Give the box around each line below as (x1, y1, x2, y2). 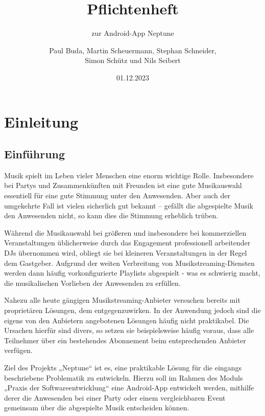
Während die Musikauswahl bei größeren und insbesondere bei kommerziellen (4, 227, 247, 238)
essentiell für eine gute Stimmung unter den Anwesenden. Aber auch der (4, 190, 230, 201)
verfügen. (4, 345, 33, 356)
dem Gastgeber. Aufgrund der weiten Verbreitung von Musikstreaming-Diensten (4, 257, 255, 268)
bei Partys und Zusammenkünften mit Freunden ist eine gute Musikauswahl (4, 180, 242, 191)
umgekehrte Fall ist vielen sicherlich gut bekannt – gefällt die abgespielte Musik (4, 200, 253, 211)
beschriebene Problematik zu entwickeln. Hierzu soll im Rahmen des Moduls (4, 372, 243, 383)
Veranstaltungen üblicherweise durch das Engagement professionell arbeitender (4, 237, 251, 248)
